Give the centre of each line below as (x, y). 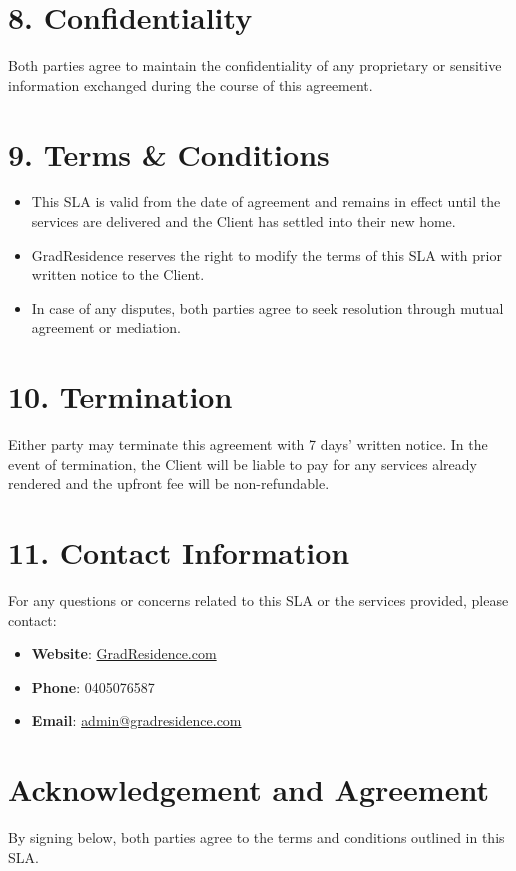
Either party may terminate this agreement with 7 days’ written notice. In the (248, 444)
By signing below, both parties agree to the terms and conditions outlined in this (256, 837)
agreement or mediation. (106, 327)
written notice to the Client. (118, 274)
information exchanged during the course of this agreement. (190, 84)
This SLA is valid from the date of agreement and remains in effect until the (266, 201)
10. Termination (120, 396)
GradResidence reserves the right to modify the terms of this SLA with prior (266, 254)
